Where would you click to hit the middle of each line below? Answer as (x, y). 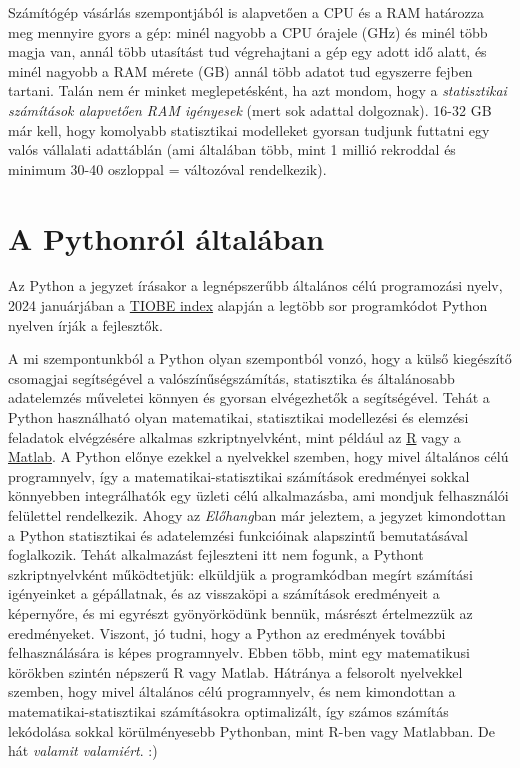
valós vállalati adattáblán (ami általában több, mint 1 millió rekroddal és (232, 149)
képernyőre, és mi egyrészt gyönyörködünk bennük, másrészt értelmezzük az (240, 612)
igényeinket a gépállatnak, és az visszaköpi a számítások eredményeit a (224, 593)
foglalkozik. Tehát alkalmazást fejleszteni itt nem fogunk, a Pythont (216, 554)
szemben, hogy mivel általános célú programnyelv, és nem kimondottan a (232, 691)
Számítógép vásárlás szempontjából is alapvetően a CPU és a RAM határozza (246, 12)
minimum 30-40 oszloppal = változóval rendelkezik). (167, 168)
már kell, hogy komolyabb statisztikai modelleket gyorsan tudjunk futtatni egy (249, 129)
